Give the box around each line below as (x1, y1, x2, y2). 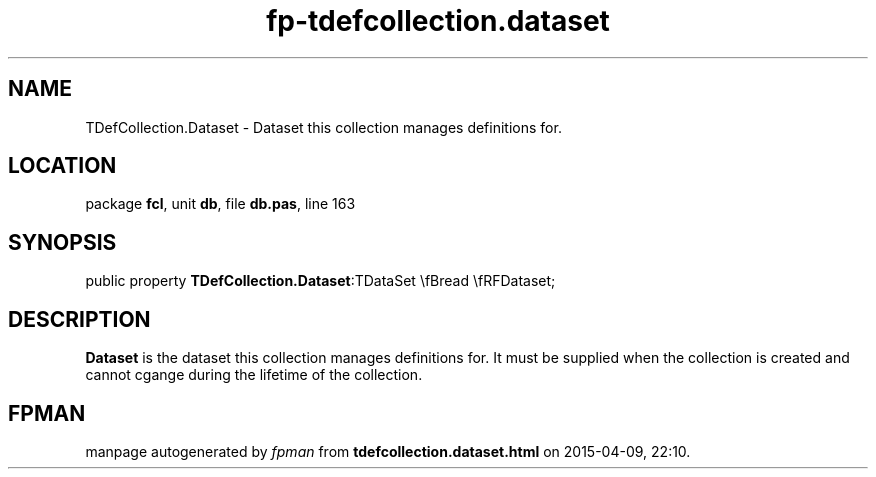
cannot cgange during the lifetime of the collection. (85, 366, 423, 384)
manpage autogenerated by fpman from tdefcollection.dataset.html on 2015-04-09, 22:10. (85, 442, 691, 460)
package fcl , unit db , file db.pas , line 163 (85, 195, 356, 213)
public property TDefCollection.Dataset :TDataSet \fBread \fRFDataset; (85, 272, 556, 290)
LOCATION (8, 153, 117, 179)
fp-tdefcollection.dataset (266, 4, 610, 38)
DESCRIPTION (8, 306, 151, 332)
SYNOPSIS (8, 229, 117, 255)
